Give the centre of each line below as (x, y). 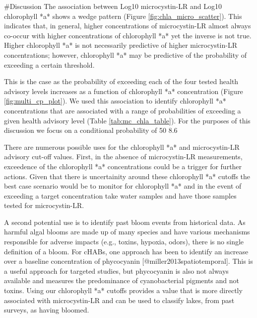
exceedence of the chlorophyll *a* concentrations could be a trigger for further (123, 166)
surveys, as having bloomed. (47, 310)
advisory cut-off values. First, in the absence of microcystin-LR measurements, (123, 157)
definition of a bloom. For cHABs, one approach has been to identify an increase (126, 251)
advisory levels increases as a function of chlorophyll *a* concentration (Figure (124, 91)
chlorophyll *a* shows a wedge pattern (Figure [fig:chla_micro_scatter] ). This (123, 16)
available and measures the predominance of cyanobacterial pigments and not (122, 280)
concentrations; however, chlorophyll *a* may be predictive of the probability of (126, 54)
